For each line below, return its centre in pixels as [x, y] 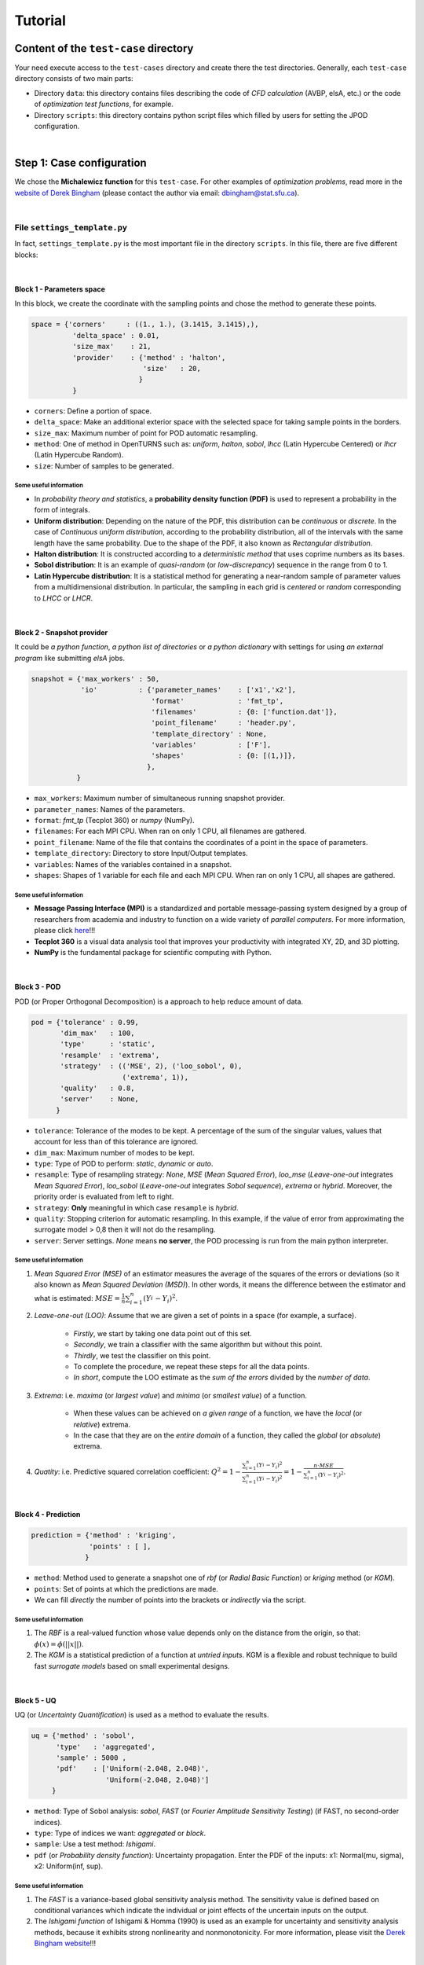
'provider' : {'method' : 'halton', [149, 357]
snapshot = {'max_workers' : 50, [95, 679]
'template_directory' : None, [209, 734]
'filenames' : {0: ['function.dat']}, [244, 712]
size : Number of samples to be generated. [104, 466]
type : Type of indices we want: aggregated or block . [120, 1833]
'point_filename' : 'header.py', [224, 723]
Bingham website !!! [65, 1943]
